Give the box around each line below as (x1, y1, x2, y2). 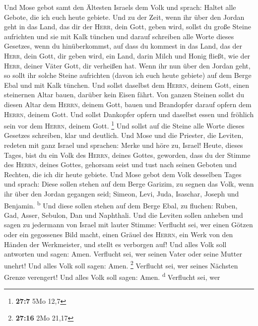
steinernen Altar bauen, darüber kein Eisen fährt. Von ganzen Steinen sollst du (4, 89, 245, 100)
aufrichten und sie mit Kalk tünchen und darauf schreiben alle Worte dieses (4, 31, 234, 41)
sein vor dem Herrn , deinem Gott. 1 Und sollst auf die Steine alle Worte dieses (4, 119, 245, 130)
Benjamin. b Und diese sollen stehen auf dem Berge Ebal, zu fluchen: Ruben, (4, 198, 238, 210)
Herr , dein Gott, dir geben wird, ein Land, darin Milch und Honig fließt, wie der (4, 50, 251, 61)
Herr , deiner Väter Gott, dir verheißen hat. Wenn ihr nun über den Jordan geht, (4, 60, 251, 70)
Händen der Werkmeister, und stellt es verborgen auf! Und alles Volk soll (4, 239, 227, 249)
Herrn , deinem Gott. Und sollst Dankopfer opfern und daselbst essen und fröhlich (4, 109, 254, 119)
